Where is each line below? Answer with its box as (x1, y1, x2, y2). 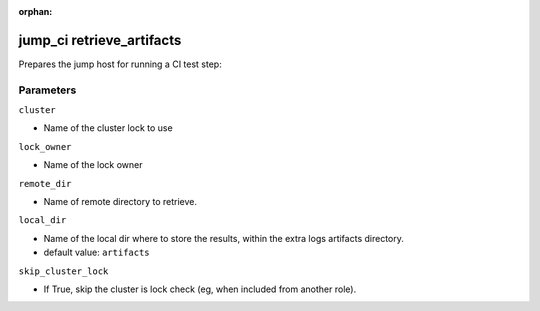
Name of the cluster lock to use (43, 122, 174, 134)
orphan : (18, 6, 53, 17)
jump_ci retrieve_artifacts (18, 31, 182, 49)
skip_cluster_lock (18, 265, 109, 277)
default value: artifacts (43, 246, 150, 259)
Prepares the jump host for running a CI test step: (18, 58, 222, 70)
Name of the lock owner (43, 159, 143, 171)
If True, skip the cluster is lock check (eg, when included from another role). (43, 283, 357, 295)
